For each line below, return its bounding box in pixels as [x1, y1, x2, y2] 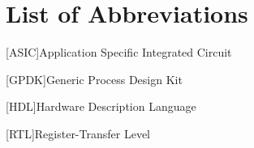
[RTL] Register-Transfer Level [6, 125, 150, 142]
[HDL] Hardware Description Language [6, 98, 196, 115]
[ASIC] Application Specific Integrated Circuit [6, 44, 232, 61]
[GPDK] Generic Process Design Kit [6, 70, 183, 87]
